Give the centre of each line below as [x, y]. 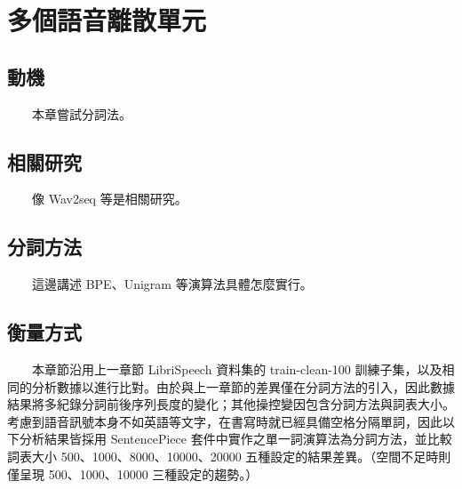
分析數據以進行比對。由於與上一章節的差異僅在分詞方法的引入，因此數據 [243, 386]
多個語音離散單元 [107, 20]
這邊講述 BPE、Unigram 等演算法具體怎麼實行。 [172, 284]
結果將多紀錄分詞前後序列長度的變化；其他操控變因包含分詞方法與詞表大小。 [231, 404]
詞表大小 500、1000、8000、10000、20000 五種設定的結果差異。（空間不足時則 [229, 456]
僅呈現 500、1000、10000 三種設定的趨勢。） [133, 473]
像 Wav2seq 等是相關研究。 [109, 199]
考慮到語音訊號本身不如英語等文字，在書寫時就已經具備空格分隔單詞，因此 [225, 421]
